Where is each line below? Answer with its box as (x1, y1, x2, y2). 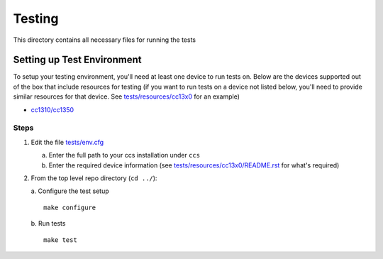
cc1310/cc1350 (30, 105, 74, 114)
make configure (43, 203, 96, 211)
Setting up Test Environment (13, 54, 142, 66)
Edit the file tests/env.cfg (30, 138, 104, 146)
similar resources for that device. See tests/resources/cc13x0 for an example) (13, 92, 240, 101)
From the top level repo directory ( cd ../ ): (30, 174, 157, 182)
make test (43, 236, 77, 244)
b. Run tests (30, 219, 66, 228)
